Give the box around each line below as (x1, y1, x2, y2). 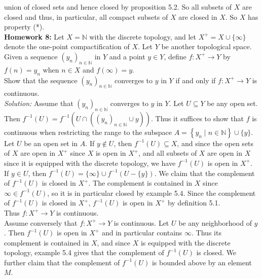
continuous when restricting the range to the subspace (4, 126, 172, 137)
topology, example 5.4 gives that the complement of (4, 247, 164, 258)
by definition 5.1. (167, 197, 220, 208)
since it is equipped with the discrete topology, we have (4, 157, 176, 168)
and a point (109, 51, 145, 61)
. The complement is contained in (88, 178, 193, 188)
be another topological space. (161, 41, 252, 52)
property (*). (4, 21, 45, 32)
